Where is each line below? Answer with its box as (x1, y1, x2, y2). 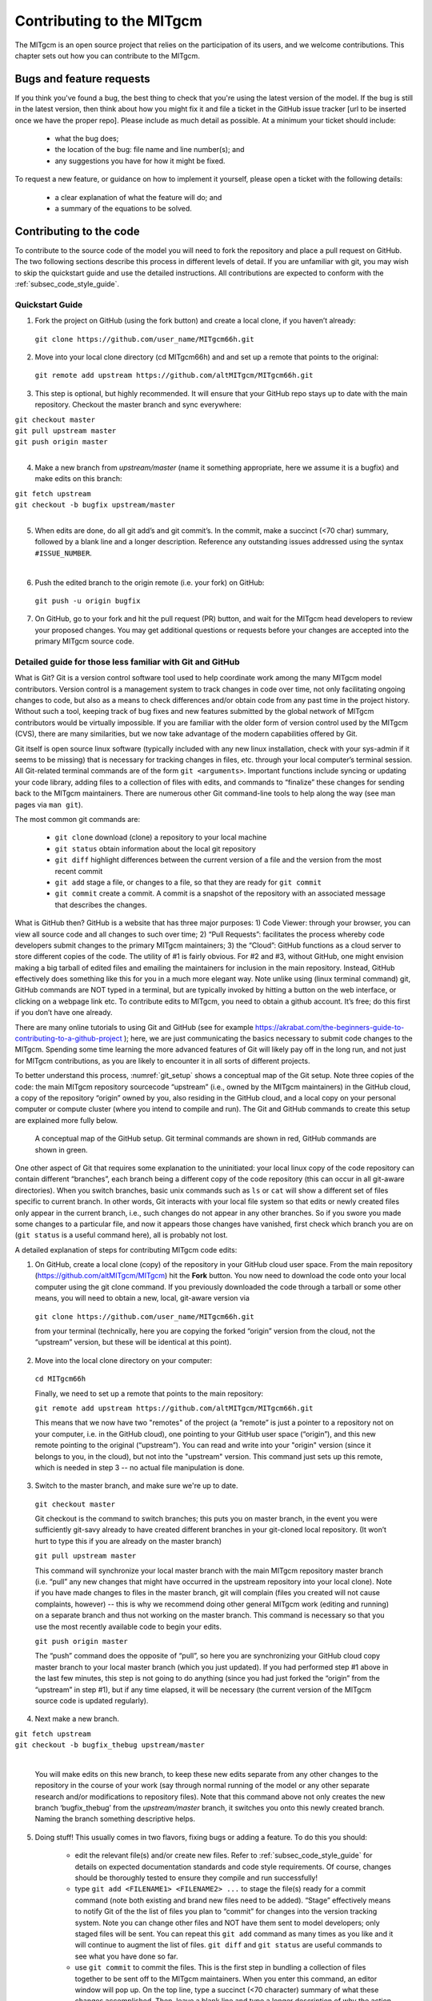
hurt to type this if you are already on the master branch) (34, 1536, 222, 1546)
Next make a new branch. (34, 1714, 120, 1724)
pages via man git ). (14, 800, 83, 809)
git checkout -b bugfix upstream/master (14, 500, 176, 510)
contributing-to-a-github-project (14, 1033, 122, 1044)
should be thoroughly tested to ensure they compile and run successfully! (74, 1873, 318, 1883)
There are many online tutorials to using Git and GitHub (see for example (14, 1022, 254, 1032)
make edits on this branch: (34, 474, 122, 483)
